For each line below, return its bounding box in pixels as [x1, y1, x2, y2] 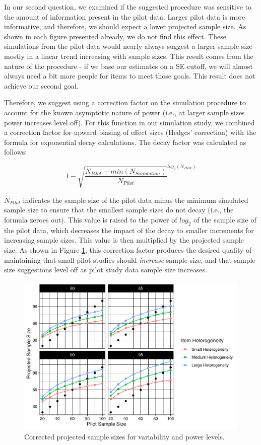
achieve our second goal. [4, 80, 79, 91]
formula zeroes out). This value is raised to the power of [4, 214, 177, 225]
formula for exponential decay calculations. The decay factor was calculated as [4, 136, 246, 147]
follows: [4, 146, 27, 157]
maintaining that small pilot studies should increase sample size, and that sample [4, 254, 255, 265]
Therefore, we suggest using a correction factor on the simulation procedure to [4, 97, 246, 108]
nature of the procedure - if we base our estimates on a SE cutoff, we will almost [4, 60, 253, 71]
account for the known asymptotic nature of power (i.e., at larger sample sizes [4, 107, 245, 117]
